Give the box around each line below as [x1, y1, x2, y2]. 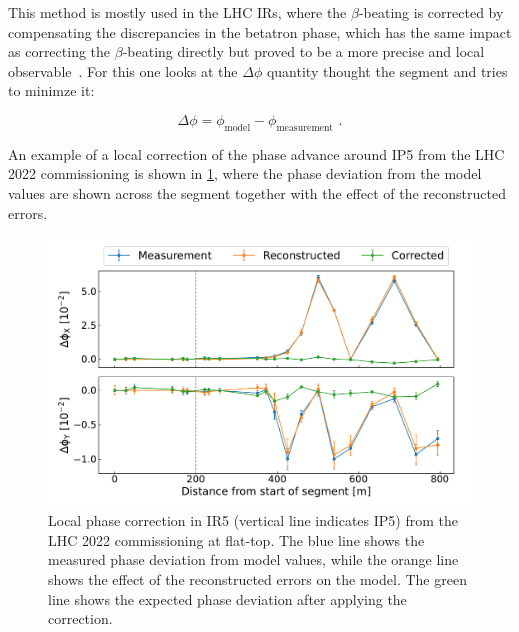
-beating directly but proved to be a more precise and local [122, 41, 485, 62]
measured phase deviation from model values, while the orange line [48, 549, 459, 570]
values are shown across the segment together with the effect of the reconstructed [8, 182, 506, 203]
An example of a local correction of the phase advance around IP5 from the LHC [8, 143, 505, 164]
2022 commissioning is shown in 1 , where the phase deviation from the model [8, 163, 482, 184]
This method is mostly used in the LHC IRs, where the [8, 2, 347, 22]
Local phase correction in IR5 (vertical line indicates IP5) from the [48, 510, 458, 531]
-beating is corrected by [358, 2, 504, 22]
